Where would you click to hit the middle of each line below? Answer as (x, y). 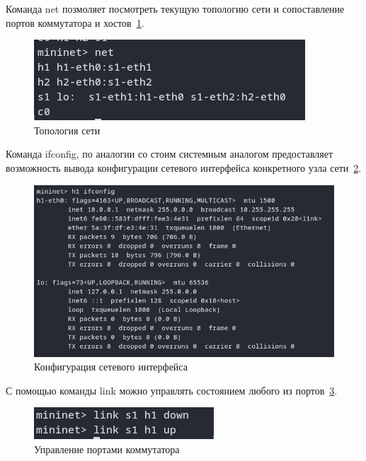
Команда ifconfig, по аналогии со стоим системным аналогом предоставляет (170, 154)
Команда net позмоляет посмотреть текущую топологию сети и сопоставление (175, 8)
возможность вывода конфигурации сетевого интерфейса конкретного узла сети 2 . (184, 167)
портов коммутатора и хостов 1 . (75, 22)
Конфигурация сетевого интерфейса (111, 367)
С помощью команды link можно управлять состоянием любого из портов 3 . (172, 390)
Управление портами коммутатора (107, 449)
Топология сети (67, 130)
